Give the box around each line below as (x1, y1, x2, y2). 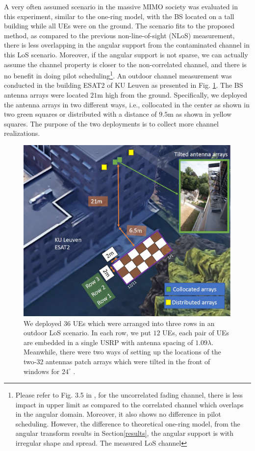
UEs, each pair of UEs (162, 327, 229, 338)
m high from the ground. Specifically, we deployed (97, 90, 248, 100)
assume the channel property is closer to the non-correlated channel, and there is (4, 59, 247, 69)
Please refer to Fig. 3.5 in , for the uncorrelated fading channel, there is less (15, 390, 243, 400)
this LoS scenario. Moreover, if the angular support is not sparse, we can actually (4, 49, 248, 59)
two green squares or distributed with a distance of (4, 109, 157, 119)
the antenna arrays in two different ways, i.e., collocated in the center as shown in (4, 99, 250, 109)
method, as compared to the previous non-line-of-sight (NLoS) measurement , (4, 30, 235, 40)
